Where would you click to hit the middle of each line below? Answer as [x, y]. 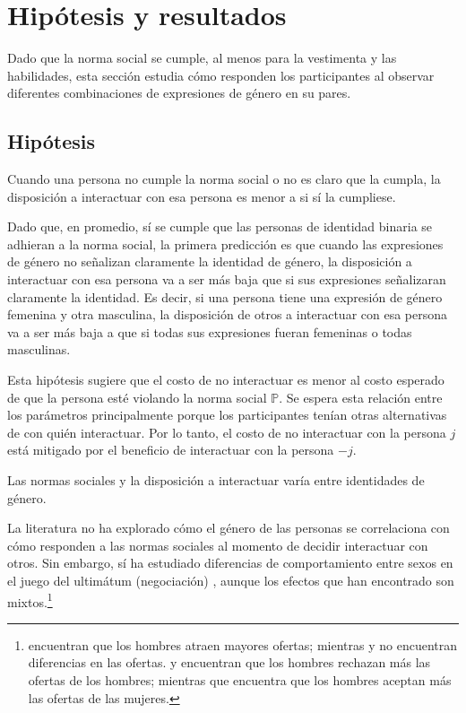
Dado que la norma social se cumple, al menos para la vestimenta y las [202, 58]
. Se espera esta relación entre [361, 397]
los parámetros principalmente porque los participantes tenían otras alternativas [227, 415]
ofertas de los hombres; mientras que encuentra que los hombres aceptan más [240, 680]
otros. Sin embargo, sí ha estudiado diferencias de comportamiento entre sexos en [230, 563]
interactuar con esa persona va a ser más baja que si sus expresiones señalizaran [227, 279]
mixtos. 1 [30, 600]
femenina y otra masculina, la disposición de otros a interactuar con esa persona [228, 314]
